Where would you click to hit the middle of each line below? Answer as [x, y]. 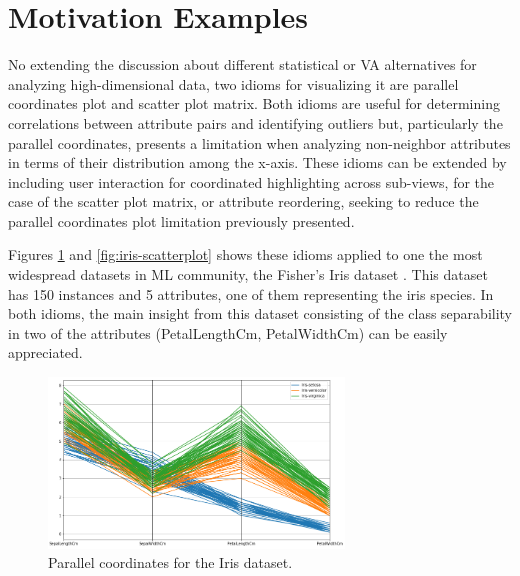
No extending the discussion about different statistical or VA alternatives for [242, 64]
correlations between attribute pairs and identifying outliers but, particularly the [255, 122]
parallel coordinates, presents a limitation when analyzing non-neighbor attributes [259, 142]
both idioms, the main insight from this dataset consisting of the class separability [260, 313]
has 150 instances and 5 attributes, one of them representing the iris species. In [251, 293]
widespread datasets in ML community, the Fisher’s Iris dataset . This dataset [248, 274]
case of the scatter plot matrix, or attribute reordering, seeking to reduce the [243, 201]
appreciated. [45, 352]
